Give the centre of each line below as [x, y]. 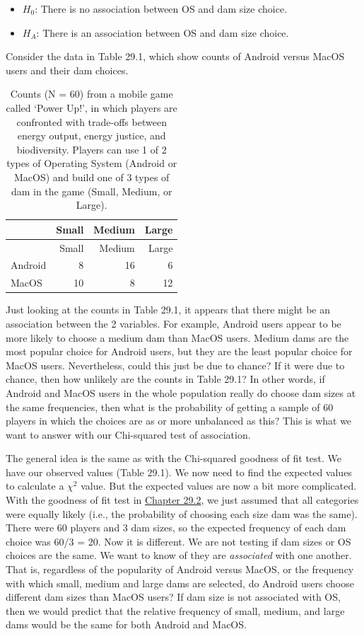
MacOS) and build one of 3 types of [92, 177]
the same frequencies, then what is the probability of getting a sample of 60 [170, 407]
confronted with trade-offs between [92, 121]
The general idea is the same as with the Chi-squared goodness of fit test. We [174, 458]
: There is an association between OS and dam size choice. [163, 32]
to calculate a [35, 486]
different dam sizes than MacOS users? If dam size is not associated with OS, [173, 597]
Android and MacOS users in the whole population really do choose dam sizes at [181, 392]
